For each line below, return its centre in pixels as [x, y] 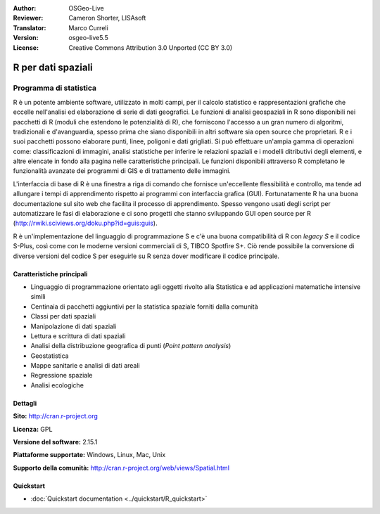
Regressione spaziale [62, 375]
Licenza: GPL [33, 429]
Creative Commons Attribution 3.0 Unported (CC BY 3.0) [151, 47]
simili [38, 297]
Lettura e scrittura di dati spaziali [78, 336]
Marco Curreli [88, 27]
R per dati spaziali [53, 68]
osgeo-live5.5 [88, 38]
